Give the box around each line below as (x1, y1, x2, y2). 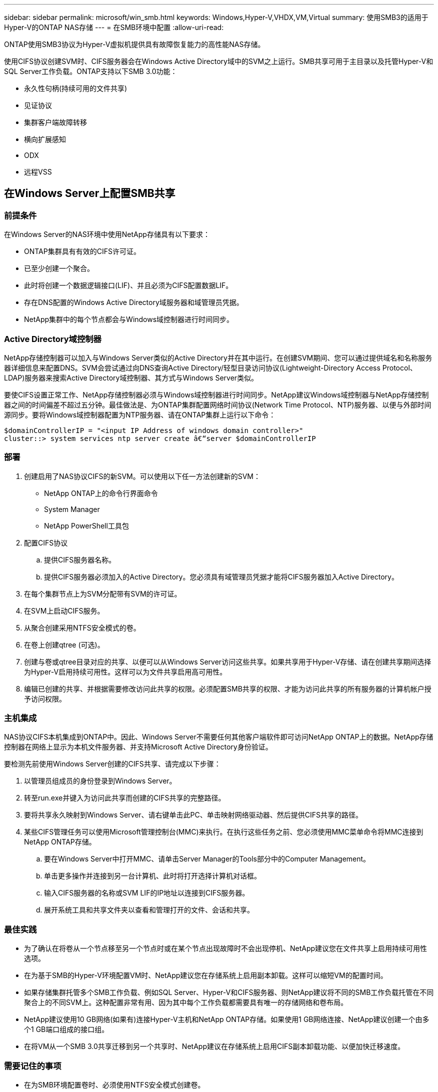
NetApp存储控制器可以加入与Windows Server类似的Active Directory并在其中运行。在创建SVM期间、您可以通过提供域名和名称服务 (4, 353, 432, 362)
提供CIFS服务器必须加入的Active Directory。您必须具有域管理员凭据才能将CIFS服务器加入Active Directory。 (44, 572, 398, 581)
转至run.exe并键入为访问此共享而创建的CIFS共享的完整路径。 (24, 793, 225, 802)
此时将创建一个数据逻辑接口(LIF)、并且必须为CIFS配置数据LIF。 (24, 281, 233, 290)
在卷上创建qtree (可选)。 (24, 640, 104, 649)
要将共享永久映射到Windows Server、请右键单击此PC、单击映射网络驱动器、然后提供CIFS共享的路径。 (24, 810, 363, 819)
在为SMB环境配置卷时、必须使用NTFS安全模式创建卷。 (24, 1080, 205, 1089)
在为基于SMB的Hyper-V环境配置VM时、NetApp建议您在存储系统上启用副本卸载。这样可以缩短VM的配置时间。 (24, 971, 387, 980)
